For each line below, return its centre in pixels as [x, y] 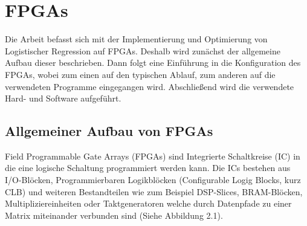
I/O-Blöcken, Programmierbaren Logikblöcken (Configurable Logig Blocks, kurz [153, 180]
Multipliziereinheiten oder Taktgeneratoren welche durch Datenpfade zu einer [148, 203]
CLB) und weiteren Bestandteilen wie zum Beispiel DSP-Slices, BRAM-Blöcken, [154, 191]
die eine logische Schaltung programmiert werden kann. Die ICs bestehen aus [148, 168]
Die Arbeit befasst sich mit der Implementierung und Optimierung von [136, 39]
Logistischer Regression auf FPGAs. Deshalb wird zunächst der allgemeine [143, 50]
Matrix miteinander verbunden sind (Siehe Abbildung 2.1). [114, 215]
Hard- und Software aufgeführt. [63, 98]
